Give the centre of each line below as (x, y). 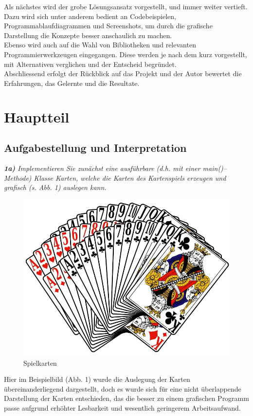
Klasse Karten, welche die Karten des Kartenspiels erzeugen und (130, 177)
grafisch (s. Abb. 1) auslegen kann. (55, 187)
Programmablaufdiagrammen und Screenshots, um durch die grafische (108, 26)
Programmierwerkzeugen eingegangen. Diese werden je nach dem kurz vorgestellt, (126, 54)
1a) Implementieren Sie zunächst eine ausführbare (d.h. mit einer (102, 168)
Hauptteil (37, 116)
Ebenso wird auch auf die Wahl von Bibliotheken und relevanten (100, 45)
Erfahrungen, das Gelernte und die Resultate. (72, 83)
